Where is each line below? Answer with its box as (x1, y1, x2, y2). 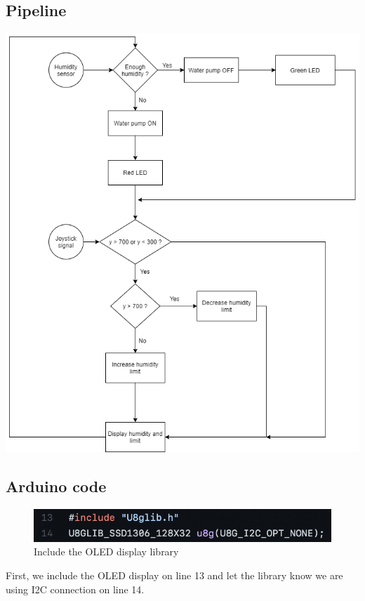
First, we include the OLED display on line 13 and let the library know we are (6, 568, 343, 583)
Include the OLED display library (34, 544, 179, 559)
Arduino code (6, 475, 107, 497)
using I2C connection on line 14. (6, 581, 145, 596)
